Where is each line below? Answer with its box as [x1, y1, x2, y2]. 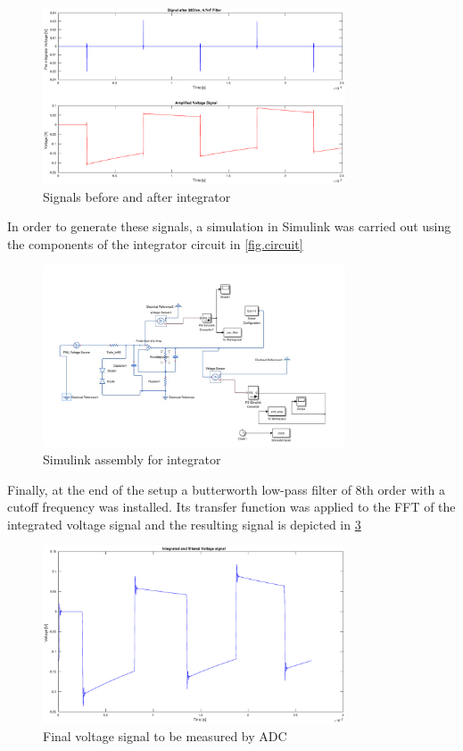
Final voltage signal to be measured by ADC [43, 726, 287, 745]
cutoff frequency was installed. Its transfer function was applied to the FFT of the [7, 497, 456, 516]
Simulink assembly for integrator [43, 450, 221, 469]
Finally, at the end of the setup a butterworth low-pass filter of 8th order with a [7, 480, 446, 498]
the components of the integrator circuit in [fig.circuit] [7, 234, 303, 253]
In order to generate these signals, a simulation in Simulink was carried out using [7, 217, 451, 236]
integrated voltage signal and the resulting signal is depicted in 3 [7, 514, 361, 533]
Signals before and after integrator [43, 187, 231, 205]
